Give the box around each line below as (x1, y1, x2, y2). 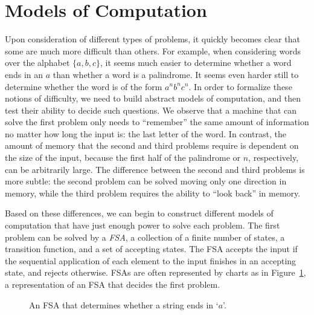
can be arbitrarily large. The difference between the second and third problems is (5, 163, 305, 175)
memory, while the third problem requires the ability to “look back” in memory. (5, 186, 301, 199)
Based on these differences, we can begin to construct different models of (5, 207, 274, 219)
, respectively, (248, 151, 299, 164)
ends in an (5, 68, 43, 80)
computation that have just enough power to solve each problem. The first (5, 219, 280, 232)
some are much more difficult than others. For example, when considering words (5, 44, 301, 57)
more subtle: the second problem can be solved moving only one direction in (5, 175, 287, 187)
